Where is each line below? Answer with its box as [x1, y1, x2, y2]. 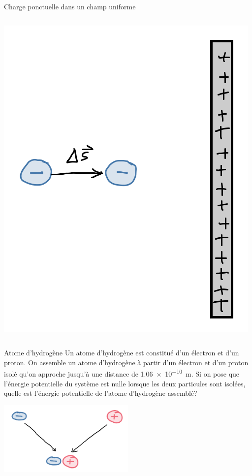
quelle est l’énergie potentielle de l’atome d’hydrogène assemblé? [4, 388, 197, 398]
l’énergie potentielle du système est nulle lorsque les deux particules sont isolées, [4, 378, 246, 388]
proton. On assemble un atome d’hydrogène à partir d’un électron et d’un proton [4, 357, 249, 367]
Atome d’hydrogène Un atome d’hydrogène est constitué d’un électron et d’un [4, 348, 239, 358]
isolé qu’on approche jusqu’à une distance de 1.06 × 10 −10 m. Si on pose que [4, 367, 240, 379]
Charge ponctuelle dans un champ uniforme [4, 1, 136, 11]
